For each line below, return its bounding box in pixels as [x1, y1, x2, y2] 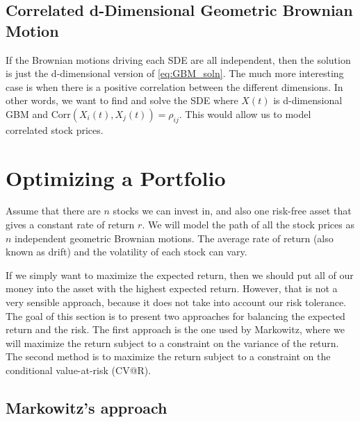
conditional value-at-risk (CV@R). [6, 363, 152, 378]
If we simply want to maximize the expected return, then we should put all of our [6, 267, 354, 282]
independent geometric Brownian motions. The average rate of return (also [15, 230, 334, 245]
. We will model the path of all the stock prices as [142, 217, 354, 232]
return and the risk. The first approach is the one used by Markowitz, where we [6, 322, 345, 337]
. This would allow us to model [179, 106, 311, 121]
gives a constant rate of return [6, 217, 135, 232]
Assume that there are [6, 203, 101, 218]
